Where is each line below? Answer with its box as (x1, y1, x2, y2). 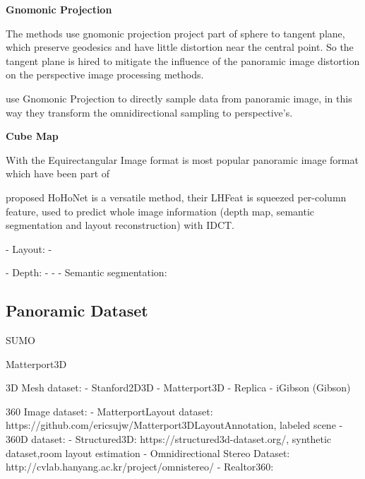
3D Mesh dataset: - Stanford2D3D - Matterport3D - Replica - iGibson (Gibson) (6, 380, 351, 395)
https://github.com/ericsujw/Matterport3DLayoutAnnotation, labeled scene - (6, 418, 343, 432)
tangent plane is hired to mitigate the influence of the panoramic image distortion (6, 53, 360, 68)
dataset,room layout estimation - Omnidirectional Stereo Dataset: (6, 445, 290, 460)
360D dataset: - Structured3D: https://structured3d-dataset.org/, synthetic (6, 432, 332, 447)
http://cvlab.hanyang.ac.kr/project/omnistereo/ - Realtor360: (6, 459, 274, 474)
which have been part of (6, 166, 110, 181)
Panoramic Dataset (6, 300, 148, 321)
